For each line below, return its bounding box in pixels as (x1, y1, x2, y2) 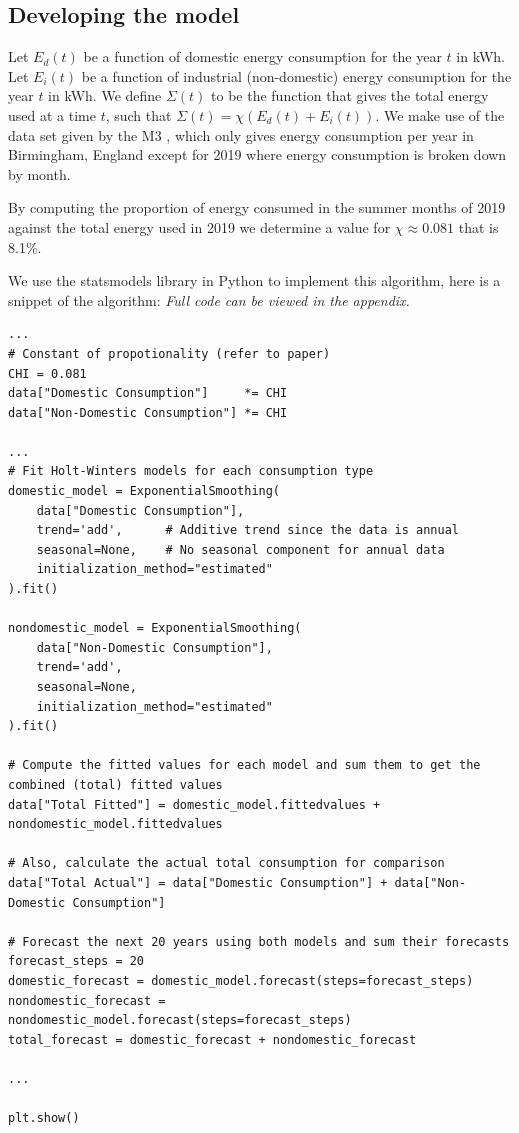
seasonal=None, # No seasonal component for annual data (36, 542, 445, 557)
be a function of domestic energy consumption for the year (83, 46, 442, 67)
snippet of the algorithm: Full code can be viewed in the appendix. (8, 289, 410, 310)
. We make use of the (375, 104, 505, 125)
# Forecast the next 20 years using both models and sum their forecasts (8, 934, 510, 949)
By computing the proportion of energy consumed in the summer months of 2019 (8, 197, 506, 218)
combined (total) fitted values (8, 777, 223, 792)
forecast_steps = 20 (8, 954, 145, 969)
